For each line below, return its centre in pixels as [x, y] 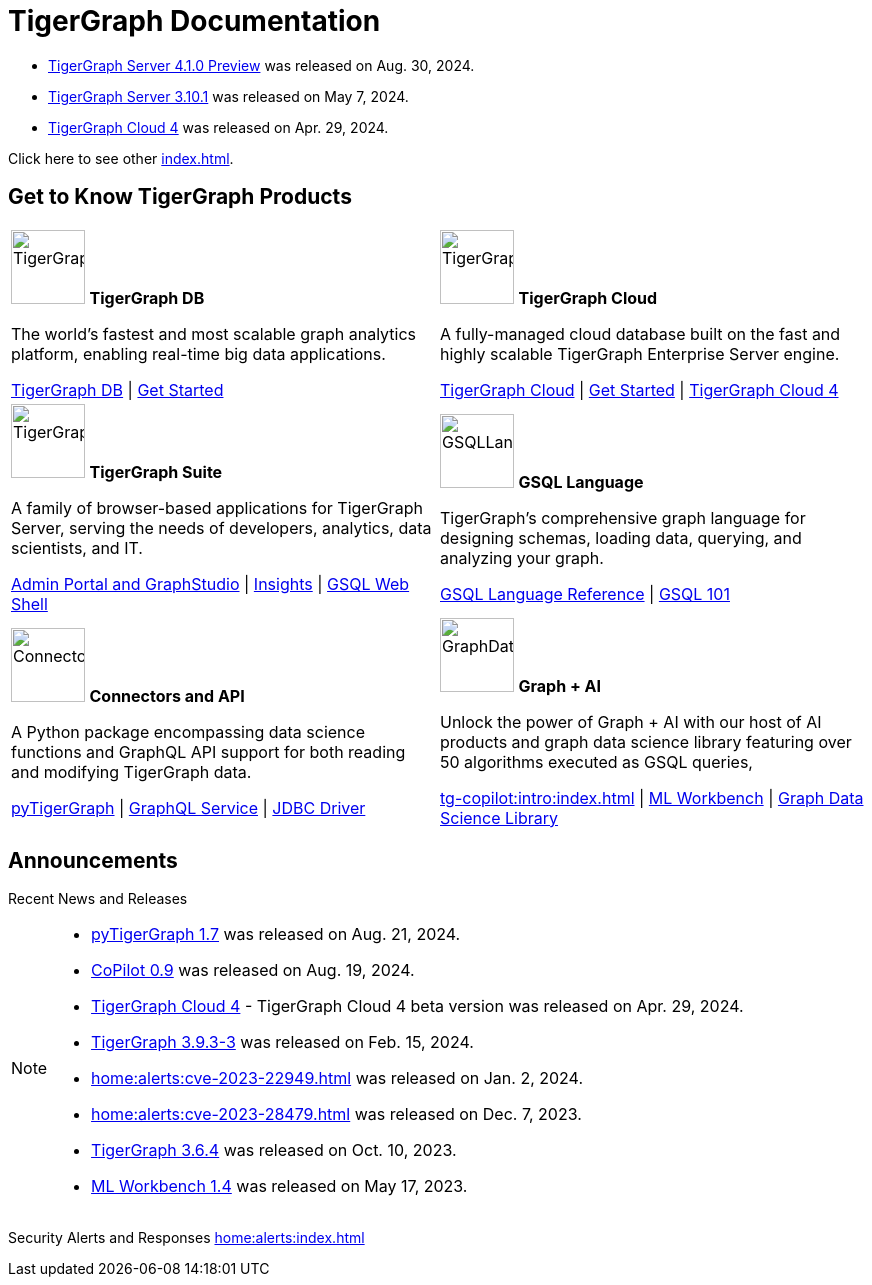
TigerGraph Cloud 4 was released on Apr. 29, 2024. [218, 127]
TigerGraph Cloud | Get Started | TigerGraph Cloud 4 [639, 389]
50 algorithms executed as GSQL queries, [596, 761]
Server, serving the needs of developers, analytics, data [221, 527]
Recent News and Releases [98, 899]
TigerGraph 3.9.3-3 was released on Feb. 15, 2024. [282, 1042]
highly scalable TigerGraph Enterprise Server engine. [640, 353]
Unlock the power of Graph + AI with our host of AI [631, 721]
